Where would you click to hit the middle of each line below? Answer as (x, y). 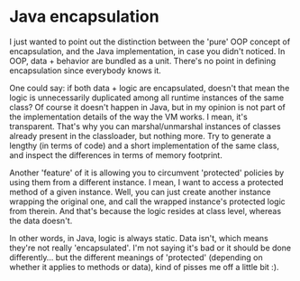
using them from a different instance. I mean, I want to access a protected (146, 182)
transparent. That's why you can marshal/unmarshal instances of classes (145, 126)
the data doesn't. (41, 220)
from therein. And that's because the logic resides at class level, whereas (145, 211)
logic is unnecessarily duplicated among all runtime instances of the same (147, 98)
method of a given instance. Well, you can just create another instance (140, 192)
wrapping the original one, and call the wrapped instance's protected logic (147, 201)
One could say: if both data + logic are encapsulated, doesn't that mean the (150, 88)
